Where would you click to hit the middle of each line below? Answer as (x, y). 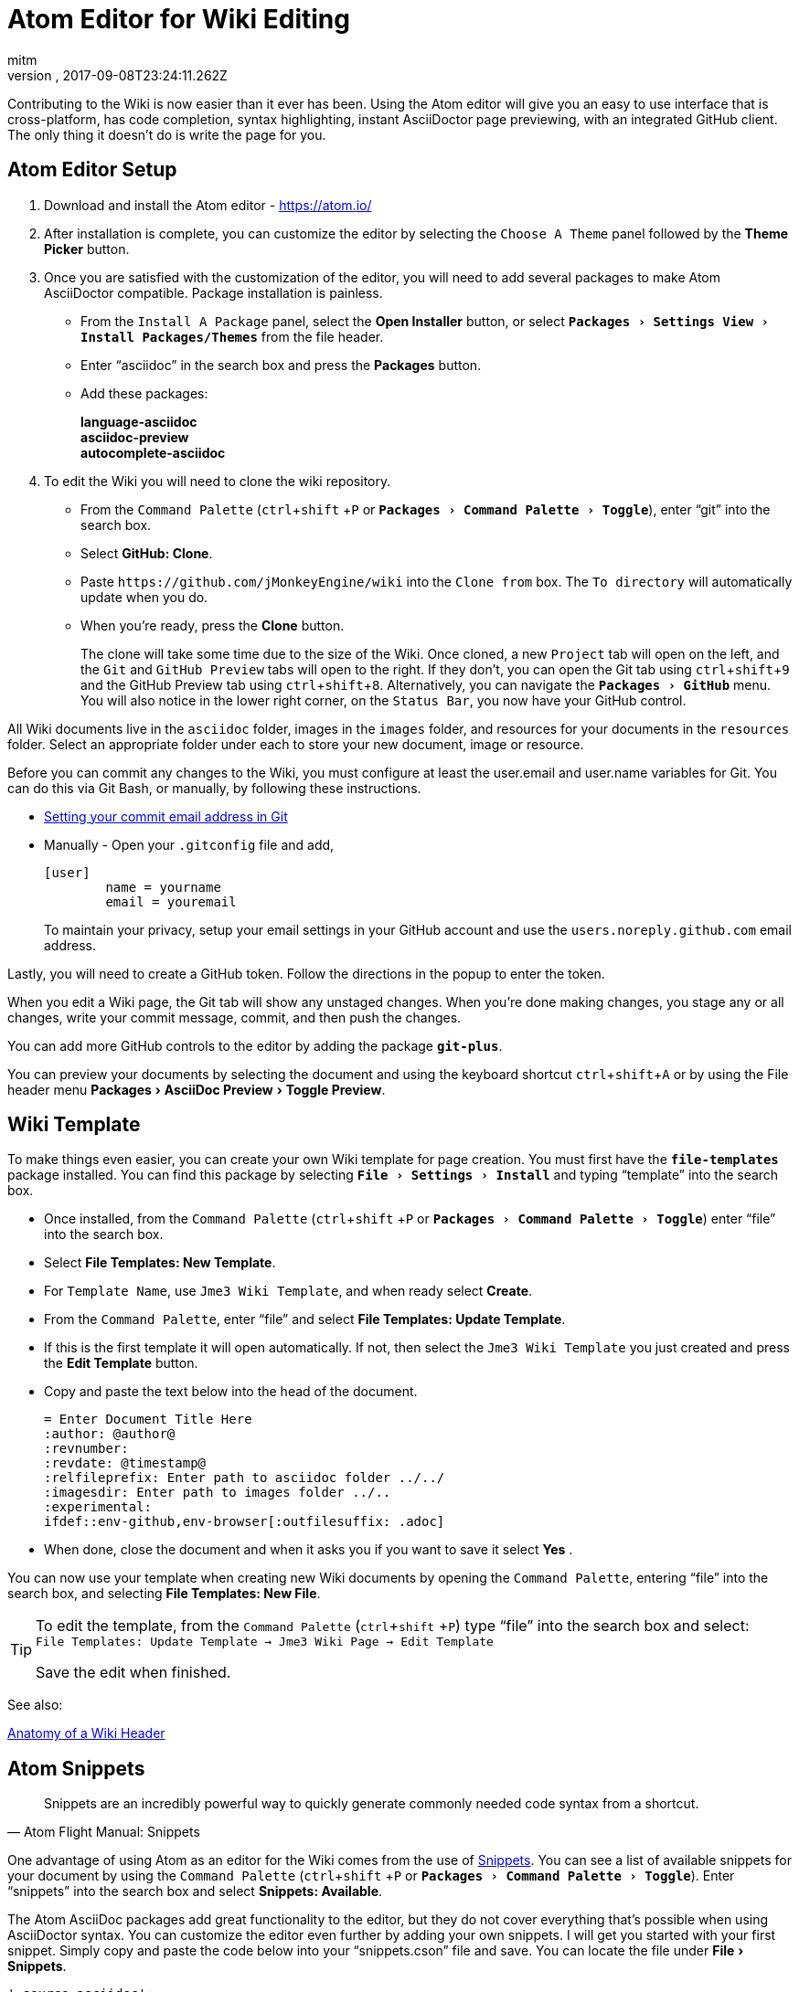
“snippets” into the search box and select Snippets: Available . (195, 1891)
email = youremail (171, 901)
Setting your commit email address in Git (166, 816)
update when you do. (144, 597)
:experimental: (98, 1507)
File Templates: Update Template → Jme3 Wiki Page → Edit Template (265, 1642)
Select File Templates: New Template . (160, 1263)
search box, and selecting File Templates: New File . (164, 1594)
